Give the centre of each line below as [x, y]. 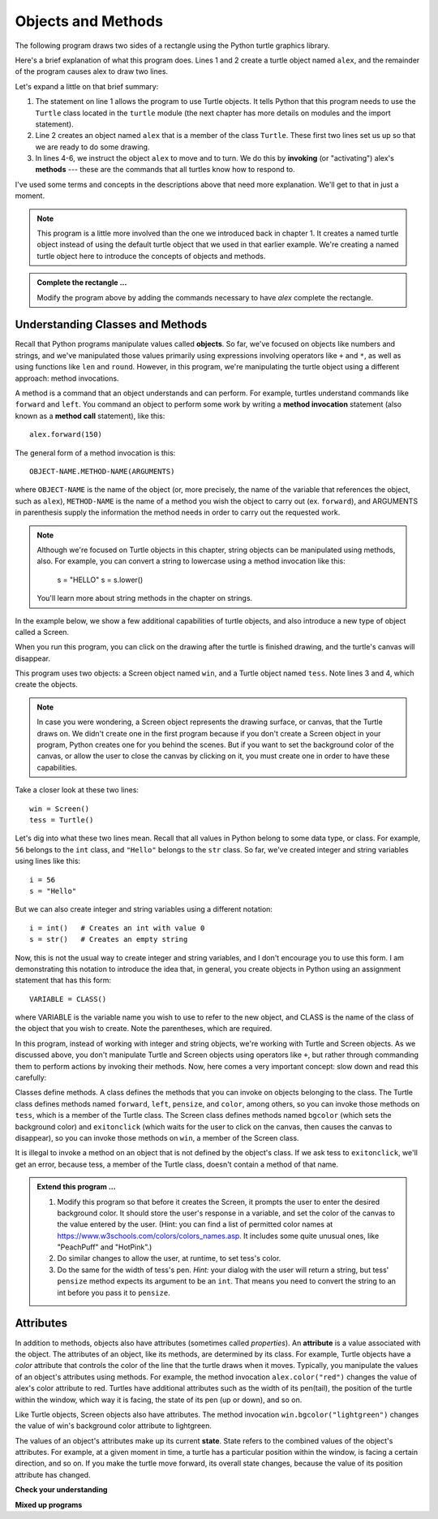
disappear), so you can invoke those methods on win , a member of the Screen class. [157, 1137]
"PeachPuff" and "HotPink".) [105, 1247]
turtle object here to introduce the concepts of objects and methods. [151, 256]
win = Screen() [60, 809]
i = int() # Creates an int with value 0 [117, 928]
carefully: [31, 1078]
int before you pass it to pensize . [114, 1292]
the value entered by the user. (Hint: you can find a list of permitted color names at [195, 1224]
